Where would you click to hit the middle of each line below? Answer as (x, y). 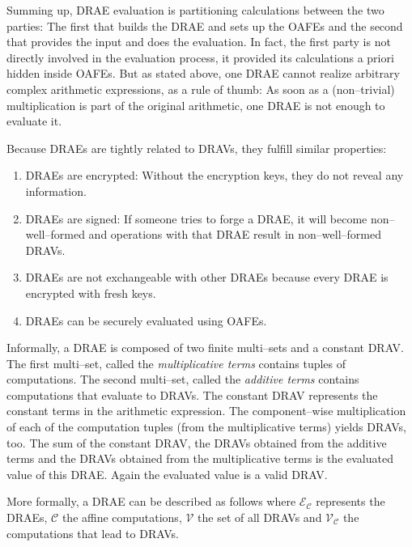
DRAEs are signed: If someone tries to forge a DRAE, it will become (196, 218)
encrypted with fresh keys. (91, 293)
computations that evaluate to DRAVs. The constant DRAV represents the (192, 394)
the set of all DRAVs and (260, 517)
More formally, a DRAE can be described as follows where (151, 501)
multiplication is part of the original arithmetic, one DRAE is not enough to (196, 105)
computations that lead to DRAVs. (93, 533)
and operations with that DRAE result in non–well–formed (235, 234)
